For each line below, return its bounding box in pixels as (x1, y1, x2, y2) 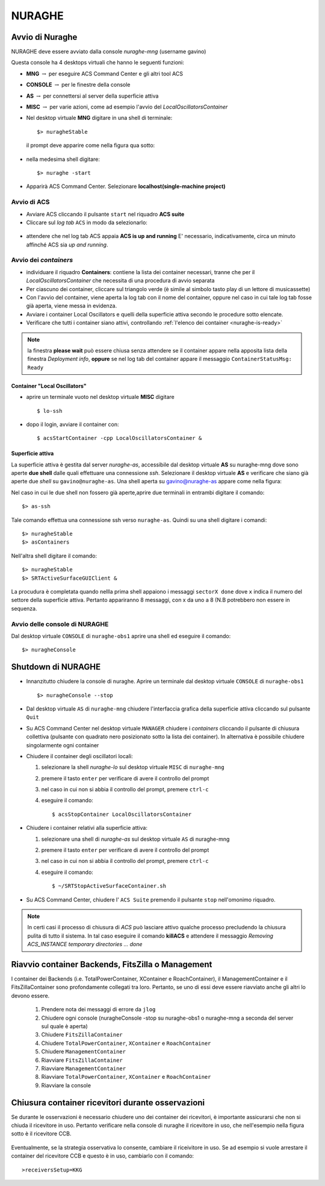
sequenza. (11, 604, 37, 612)
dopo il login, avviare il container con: (26, 421, 119, 428)
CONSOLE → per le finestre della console (26, 81, 131, 89)
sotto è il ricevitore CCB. (11, 1130, 72, 1137)
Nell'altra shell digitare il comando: (11, 552, 97, 559)
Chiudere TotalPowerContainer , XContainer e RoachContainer (41, 1040, 211, 1047)
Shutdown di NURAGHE (11, 662, 101, 672)
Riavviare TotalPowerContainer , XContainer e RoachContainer (41, 1073, 211, 1081)
